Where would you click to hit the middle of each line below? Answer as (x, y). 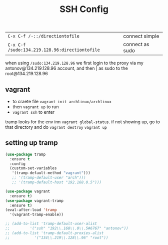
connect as (136, 45)
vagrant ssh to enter (33, 112)
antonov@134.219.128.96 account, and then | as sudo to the (67, 68)
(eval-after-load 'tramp (31, 210)
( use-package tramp (25, 154)
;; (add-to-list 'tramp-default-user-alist (51, 224)
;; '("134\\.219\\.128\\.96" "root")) (57, 237)
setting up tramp (32, 143)
